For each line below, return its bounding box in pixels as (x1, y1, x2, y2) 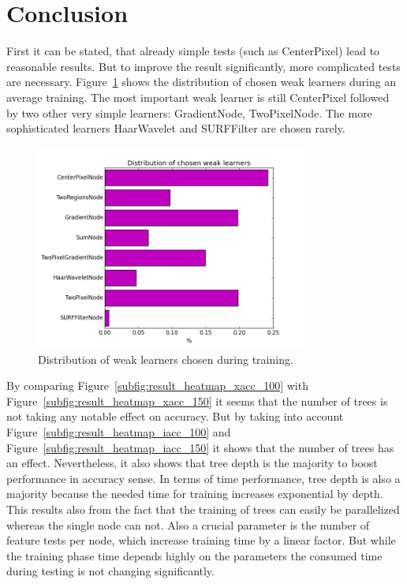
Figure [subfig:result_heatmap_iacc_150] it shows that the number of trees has (6, 439, 394, 455)
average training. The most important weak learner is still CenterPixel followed (6, 88, 390, 105)
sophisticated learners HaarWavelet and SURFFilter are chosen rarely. (6, 120, 345, 137)
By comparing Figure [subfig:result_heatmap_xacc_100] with (6, 377, 308, 394)
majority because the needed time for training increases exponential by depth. (6, 485, 383, 502)
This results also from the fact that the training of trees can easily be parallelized (6, 501, 400, 518)
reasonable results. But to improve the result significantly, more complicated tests (6, 58, 401, 74)
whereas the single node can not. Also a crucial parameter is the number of (6, 516, 370, 533)
